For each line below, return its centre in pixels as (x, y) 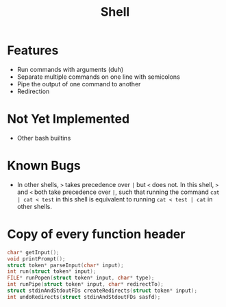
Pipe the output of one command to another (79, 84)
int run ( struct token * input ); (52, 271)
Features (33, 50)
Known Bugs (44, 166)
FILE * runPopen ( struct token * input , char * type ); (81, 278)
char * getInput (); (33, 252)
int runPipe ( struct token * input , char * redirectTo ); (86, 284)
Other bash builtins (44, 138)
